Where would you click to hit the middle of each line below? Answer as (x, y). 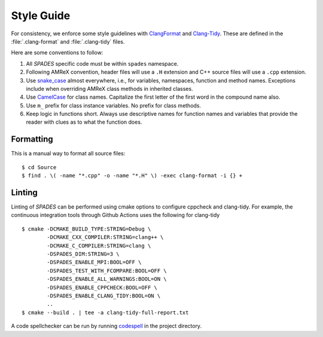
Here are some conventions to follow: (57, 53)
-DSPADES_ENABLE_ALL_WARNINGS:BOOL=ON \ (107, 279)
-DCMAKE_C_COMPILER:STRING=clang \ (99, 246)
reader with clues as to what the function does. (84, 122)
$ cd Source (39, 167)
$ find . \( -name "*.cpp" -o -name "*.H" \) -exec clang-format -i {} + (132, 176)
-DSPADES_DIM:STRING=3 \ (83, 254)
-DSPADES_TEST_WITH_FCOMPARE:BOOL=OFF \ (107, 271)
